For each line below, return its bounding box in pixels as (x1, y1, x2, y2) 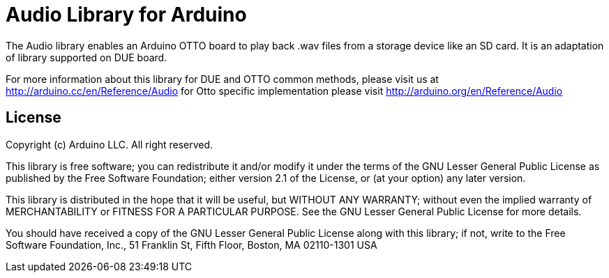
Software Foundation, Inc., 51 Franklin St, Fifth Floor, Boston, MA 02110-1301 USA (6, 238, 377, 251)
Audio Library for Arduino (6, 3, 247, 26)
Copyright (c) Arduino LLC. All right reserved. (6, 138, 213, 150)
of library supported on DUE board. (6, 51, 167, 63)
